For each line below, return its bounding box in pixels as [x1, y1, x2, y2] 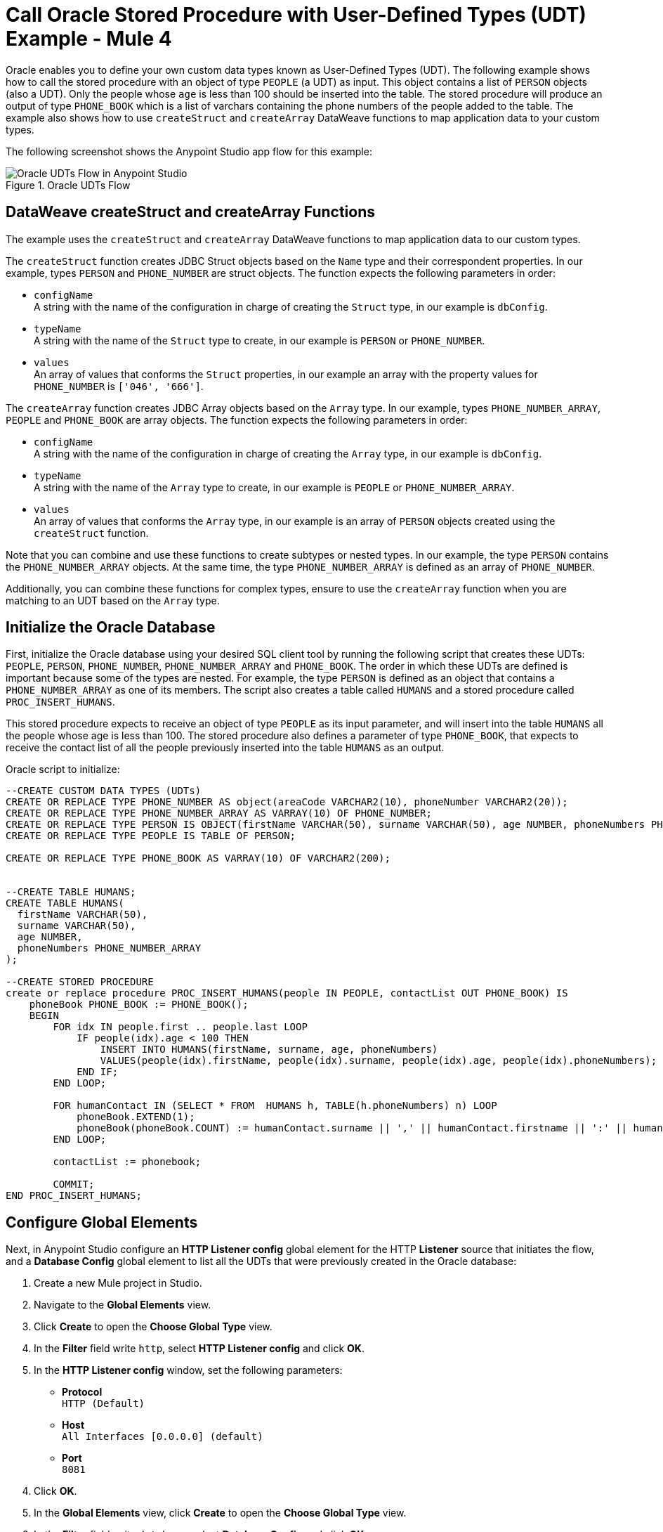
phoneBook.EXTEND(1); [77, 1111, 195, 1123]
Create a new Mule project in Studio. [34, 1277, 202, 1290]
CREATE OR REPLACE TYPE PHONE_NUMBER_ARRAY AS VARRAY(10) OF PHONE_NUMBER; [6, 807, 432, 819]
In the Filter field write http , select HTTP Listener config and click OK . [34, 1342, 365, 1355]
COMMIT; [53, 1179, 95, 1190]
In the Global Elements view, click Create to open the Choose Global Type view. [34, 1507, 407, 1519]
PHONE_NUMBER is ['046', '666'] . [34, 379, 204, 392]
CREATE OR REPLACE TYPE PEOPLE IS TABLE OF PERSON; [6, 830, 296, 842]
